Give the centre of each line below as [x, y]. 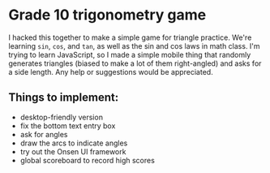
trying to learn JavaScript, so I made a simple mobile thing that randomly [130, 54]
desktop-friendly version [62, 117]
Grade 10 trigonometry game [107, 15]
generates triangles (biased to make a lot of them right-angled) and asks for [135, 63]
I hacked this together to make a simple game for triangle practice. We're [130, 37]
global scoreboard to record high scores [88, 160]
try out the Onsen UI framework [73, 151]
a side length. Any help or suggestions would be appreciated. [111, 71]
